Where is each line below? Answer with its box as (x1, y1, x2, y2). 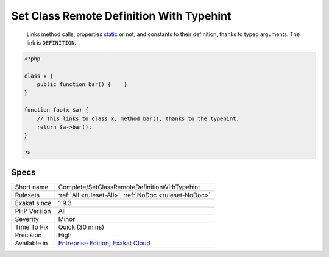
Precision (15, 231, 42, 239)
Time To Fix (15, 223, 49, 231)
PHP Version (15, 206, 51, 215)
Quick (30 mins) (58, 223, 105, 231)
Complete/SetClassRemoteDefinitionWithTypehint (58, 183, 200, 191)
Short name (15, 183, 49, 191)
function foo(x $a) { (24, 107, 89, 114)
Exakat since (15, 198, 52, 207)
